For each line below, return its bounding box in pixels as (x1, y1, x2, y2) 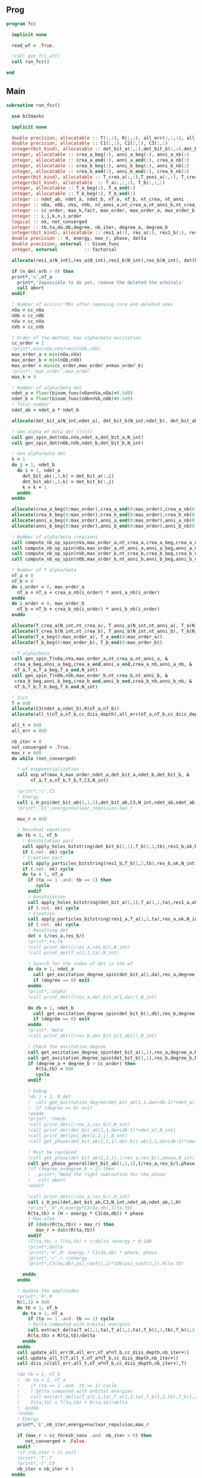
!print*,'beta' (28, 1027, 66, 1033)
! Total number (11, 402, 50, 408)
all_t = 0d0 (11, 722, 42, 728)
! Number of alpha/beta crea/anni (11, 534, 98, 540)
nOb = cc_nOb (11, 313, 44, 319)
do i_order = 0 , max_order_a (11, 584, 85, 590)
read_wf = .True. (11, 42, 55, 49)
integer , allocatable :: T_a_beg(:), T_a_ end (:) (11, 185, 136, 191)
